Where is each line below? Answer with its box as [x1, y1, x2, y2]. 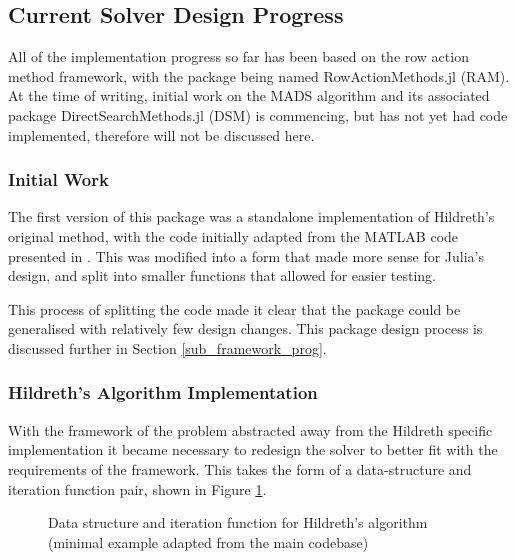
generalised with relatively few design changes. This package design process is [8, 318, 483, 339]
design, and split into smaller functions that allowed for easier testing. [8, 265, 436, 286]
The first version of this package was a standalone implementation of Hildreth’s [8, 206, 495, 227]
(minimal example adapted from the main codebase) [48, 531, 369, 552]
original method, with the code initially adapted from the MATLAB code [8, 225, 459, 246]
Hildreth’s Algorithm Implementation [8, 380, 318, 405]
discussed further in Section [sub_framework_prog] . [8, 337, 327, 358]
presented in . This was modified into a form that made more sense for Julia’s [8, 245, 485, 266]
